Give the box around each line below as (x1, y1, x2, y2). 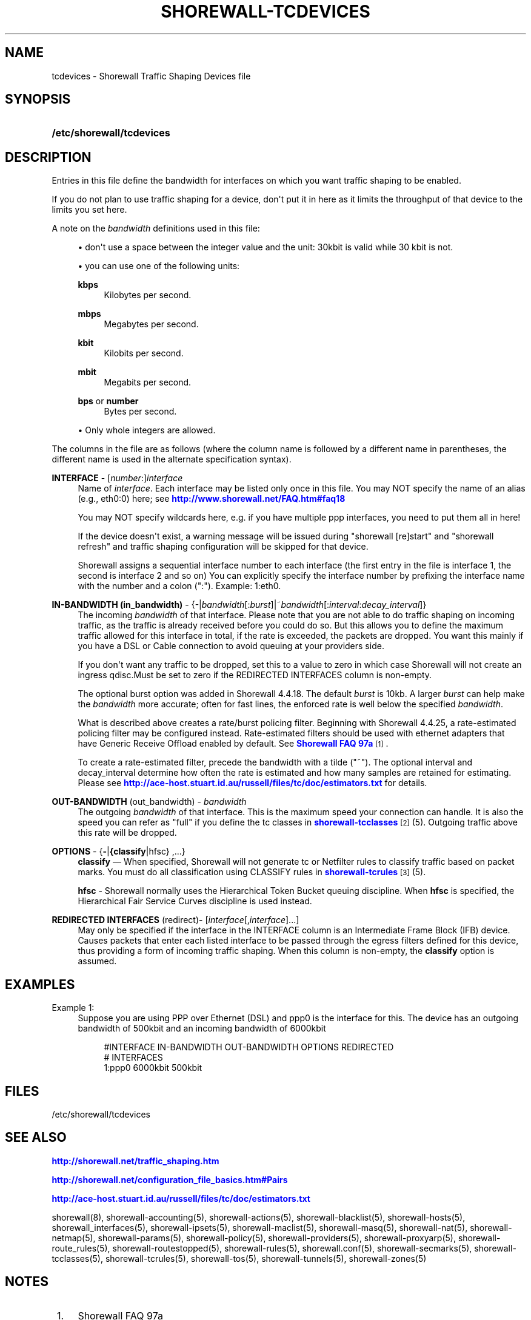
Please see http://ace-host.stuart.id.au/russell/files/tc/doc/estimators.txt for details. (78, 778, 427, 788)
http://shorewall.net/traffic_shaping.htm (52, 1155, 219, 1166)
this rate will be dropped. (78, 827, 177, 838)
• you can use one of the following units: (78, 261, 240, 272)
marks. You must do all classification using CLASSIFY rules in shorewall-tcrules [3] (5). (78, 867, 426, 878)
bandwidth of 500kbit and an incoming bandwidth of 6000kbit (78, 1023, 326, 1034)
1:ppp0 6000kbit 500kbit (104, 1062, 202, 1073)
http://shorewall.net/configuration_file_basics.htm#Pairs (52, 1174, 288, 1185)
